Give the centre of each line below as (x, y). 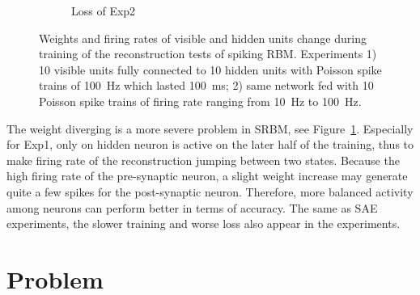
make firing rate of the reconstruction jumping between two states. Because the (203, 160)
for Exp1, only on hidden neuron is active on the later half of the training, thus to (210, 144)
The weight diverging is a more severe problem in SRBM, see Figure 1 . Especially (210, 128)
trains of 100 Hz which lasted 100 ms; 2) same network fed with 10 (206, 85)
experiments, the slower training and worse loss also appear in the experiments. (204, 223)
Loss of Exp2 (104, 11)
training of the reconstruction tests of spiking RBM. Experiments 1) (208, 54)
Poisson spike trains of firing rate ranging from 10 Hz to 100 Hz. (200, 101)
